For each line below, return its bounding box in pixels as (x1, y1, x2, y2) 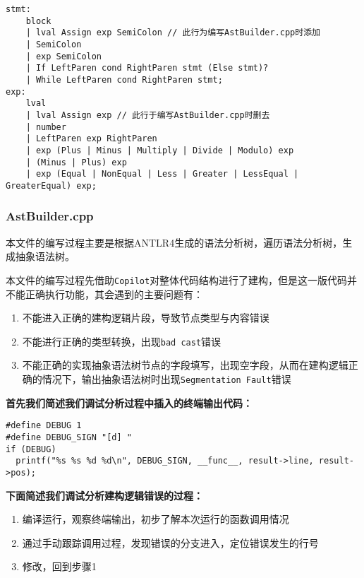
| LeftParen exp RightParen (25, 134, 157, 144)
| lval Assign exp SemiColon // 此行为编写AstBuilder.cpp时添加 (25, 28, 320, 38)
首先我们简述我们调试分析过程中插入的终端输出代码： (6, 395, 253, 410)
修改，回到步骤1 (22, 559, 97, 574)
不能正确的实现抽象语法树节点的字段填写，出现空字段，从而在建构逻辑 (22, 358, 348, 372)
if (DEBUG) (6, 444, 56, 454)
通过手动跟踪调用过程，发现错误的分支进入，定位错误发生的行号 (22, 535, 319, 550)
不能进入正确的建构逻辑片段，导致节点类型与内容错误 (22, 310, 269, 325)
